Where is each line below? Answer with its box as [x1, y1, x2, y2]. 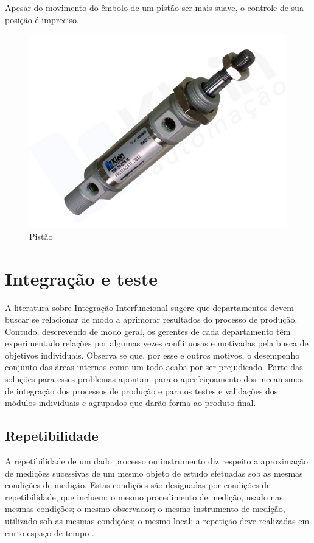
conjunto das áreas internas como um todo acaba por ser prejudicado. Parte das [5, 360, 303, 373]
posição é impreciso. [5, 13, 79, 26]
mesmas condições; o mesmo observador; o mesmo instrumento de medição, [5, 502, 285, 515]
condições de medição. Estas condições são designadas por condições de [5, 478, 271, 491]
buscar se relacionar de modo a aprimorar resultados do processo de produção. [5, 313, 298, 326]
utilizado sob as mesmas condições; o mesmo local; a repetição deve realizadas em [5, 514, 310, 527]
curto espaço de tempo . [5, 526, 94, 539]
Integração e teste [5, 265, 158, 290]
